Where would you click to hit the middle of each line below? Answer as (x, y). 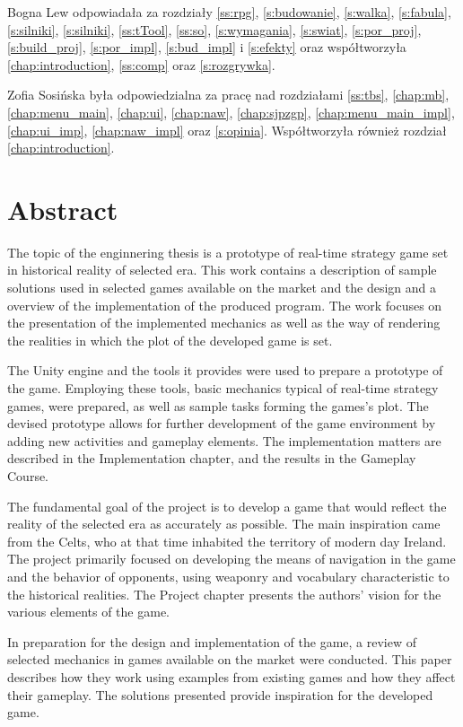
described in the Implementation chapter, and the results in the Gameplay (212, 458)
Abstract (63, 209)
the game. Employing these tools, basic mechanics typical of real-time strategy (223, 388)
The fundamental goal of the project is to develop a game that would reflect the (227, 506)
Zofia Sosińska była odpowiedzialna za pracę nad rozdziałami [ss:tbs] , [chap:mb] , (228, 95)
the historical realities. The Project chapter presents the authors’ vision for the (224, 594)
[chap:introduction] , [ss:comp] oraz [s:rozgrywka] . (141, 64)
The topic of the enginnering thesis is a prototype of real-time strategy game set (228, 252)
